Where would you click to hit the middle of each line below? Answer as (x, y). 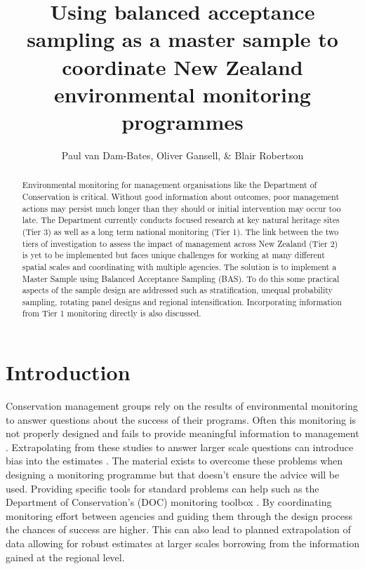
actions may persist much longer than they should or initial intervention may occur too (181, 208)
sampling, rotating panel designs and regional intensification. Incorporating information (182, 301)
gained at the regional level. (65, 557)
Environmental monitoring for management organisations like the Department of (170, 185)
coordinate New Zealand (182, 66)
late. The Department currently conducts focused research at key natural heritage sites (181, 220)
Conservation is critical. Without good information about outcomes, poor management (181, 196)
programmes (182, 121)
